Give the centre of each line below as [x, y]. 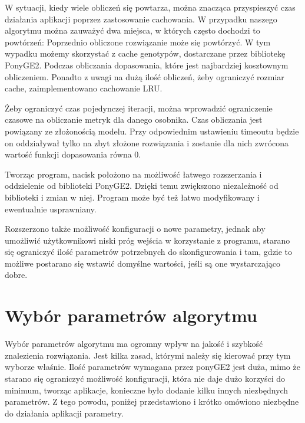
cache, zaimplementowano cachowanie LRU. [84, 88]
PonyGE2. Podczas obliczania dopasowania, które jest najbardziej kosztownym [147, 65]
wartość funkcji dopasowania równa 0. [73, 154]
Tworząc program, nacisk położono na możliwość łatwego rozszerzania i [133, 174]
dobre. [16, 275]
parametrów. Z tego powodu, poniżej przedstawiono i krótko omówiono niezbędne [152, 401]
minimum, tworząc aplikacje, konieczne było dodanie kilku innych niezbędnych [147, 390]
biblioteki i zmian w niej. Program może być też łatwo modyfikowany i [132, 197]
